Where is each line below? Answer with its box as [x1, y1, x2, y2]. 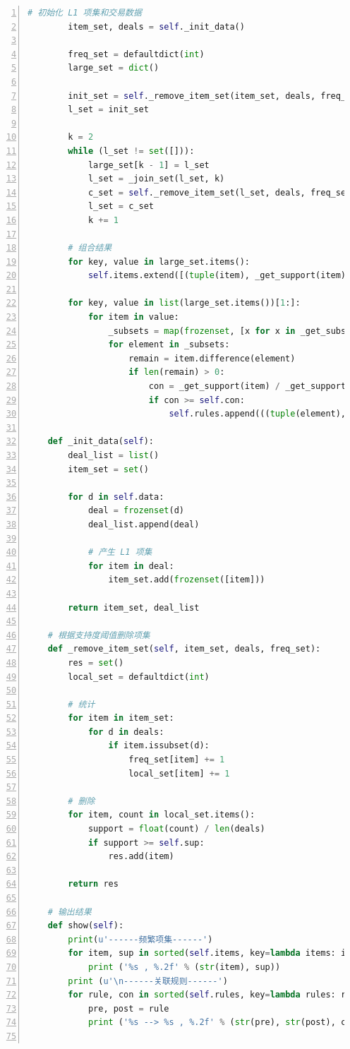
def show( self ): [47, 921, 124, 931]
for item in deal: [87, 561, 174, 571]
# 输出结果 [47, 906, 92, 917]
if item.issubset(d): [108, 741, 210, 751]
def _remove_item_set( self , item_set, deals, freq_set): [47, 644, 321, 654]
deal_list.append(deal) [87, 519, 200, 529]
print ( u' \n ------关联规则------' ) [68, 976, 228, 986]
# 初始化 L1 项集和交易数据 [28, 8, 142, 18]
